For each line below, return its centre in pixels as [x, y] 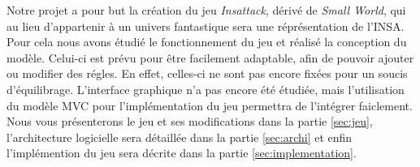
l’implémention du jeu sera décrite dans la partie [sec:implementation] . [182, 153]
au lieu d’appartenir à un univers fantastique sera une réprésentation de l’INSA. [206, 26]
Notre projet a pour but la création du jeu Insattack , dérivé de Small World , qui [206, 10]
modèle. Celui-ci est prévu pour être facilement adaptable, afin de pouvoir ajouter [210, 57]
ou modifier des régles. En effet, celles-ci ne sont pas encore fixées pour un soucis [207, 73]
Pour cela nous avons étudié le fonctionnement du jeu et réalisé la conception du [207, 42]
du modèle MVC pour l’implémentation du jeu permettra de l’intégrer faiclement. [210, 105]
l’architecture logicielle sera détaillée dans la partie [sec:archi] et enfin [180, 137]
